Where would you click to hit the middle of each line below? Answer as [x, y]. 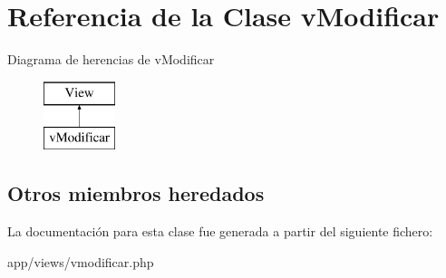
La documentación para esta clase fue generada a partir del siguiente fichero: [220, 231]
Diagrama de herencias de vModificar [111, 59]
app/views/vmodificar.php [81, 261]
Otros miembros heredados [136, 193]
